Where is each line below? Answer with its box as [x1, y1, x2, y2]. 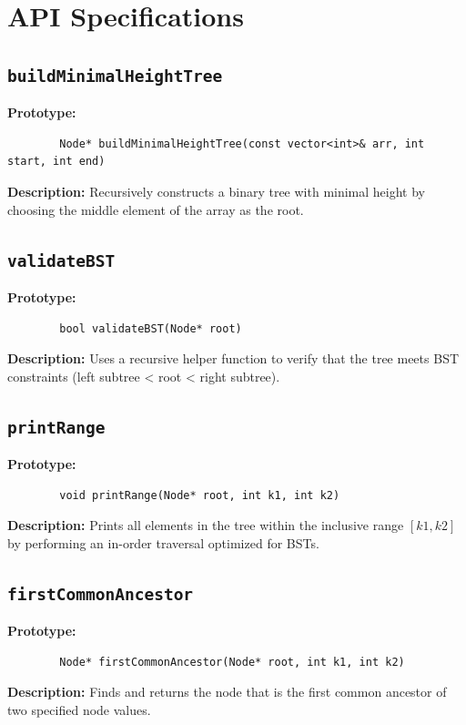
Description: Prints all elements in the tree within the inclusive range [7, 516, 404, 535]
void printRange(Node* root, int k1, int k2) [59, 488, 340, 502]
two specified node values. [7, 700, 151, 719]
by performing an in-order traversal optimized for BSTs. [7, 533, 319, 552]
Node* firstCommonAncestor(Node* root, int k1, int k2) [59, 655, 405, 669]
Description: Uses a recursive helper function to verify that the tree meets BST [7, 349, 460, 368]
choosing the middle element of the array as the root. [7, 199, 304, 219]
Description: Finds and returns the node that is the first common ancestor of [7, 682, 447, 701]
